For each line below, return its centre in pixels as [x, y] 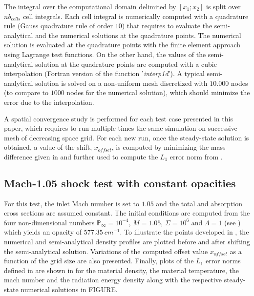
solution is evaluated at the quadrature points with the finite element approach [122, 45]
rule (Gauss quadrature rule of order [58, 26]
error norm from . [196, 156]
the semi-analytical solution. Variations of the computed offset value [106, 251]
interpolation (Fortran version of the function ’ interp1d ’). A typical [104, 73]
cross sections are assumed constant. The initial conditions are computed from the [127, 213]
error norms [223, 261]
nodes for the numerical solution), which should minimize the [158, 92]
